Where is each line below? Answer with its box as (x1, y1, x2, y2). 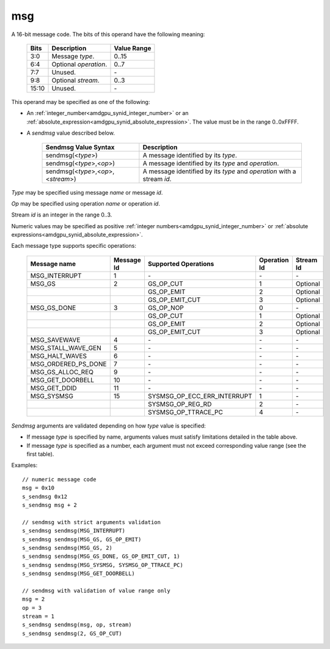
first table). (26, 450, 54, 458)
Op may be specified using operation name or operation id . (11, 199, 160, 207)
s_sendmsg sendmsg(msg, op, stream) (22, 621, 132, 628)
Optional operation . (51, 60, 107, 69)
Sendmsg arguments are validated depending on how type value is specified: (11, 422, 206, 429)
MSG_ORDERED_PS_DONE (30, 360, 107, 368)
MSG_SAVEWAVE (30, 335, 81, 344)
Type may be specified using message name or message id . (11, 188, 163, 196)
